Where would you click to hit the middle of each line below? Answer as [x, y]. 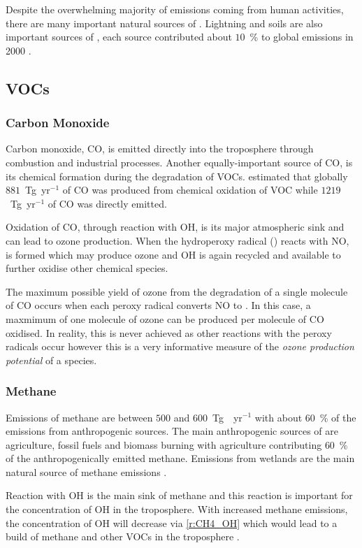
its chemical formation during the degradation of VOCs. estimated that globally [177, 176]
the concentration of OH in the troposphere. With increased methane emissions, [177, 509]
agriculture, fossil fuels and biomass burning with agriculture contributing [164, 444]
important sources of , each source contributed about [119, 37]
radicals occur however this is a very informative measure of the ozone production [180, 346]
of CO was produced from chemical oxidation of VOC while [190, 190]
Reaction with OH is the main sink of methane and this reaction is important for [179, 495]
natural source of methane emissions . [86, 471]
